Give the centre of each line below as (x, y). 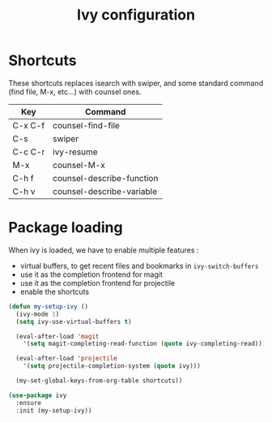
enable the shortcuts (55, 291)
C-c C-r (29, 152)
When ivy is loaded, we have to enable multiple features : (104, 250)
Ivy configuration (136, 15)
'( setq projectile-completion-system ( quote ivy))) (112, 366)
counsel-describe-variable (105, 191)
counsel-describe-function (105, 178)
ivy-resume (75, 152)
